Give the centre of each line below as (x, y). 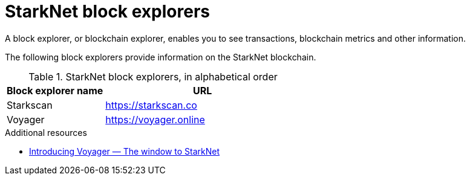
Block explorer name (55, 90)
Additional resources (46, 132)
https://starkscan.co (151, 105)
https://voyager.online (155, 119)
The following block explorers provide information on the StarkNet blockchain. (161, 57)
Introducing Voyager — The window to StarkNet (125, 151)
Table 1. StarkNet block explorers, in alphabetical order (153, 76)
